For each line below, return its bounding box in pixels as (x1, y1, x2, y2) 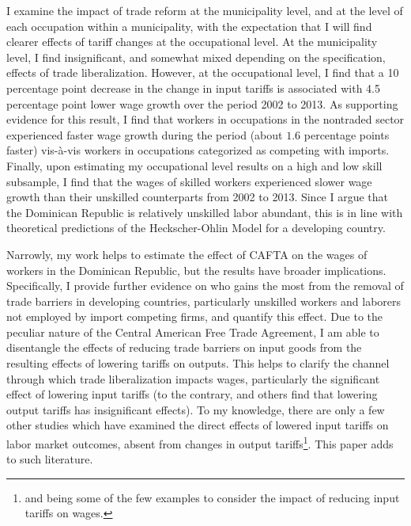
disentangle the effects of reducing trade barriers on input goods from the (6, 339, 362, 356)
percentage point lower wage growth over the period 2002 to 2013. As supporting (6, 95, 398, 112)
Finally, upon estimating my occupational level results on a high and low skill (6, 157, 383, 173)
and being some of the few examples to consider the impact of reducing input (25, 489, 400, 505)
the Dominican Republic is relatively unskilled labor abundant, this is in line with (6, 204, 403, 220)
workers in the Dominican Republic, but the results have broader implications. (6, 261, 386, 278)
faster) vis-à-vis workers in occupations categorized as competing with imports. (6, 142, 390, 158)
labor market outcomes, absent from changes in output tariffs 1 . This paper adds (6, 433, 394, 452)
